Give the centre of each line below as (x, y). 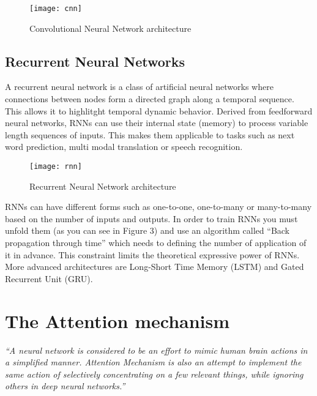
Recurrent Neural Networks (95, 61)
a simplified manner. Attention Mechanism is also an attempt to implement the (153, 362)
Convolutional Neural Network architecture (110, 28)
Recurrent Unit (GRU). (49, 278)
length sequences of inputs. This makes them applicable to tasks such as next (150, 134)
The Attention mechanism (117, 320)
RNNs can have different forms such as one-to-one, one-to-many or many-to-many (158, 207)
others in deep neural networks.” (65, 386)
